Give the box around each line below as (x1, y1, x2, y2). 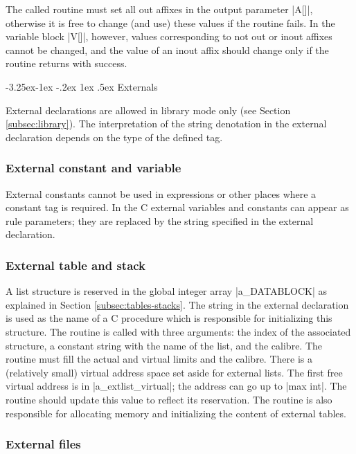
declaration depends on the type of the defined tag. (6, 129, 223, 144)
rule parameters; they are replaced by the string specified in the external (6, 213, 314, 228)
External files (6, 435, 81, 453)
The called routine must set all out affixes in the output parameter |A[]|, (6, 2, 313, 16)
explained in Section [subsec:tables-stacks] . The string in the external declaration (6, 297, 349, 311)
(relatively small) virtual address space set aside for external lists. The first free (6, 365, 343, 379)
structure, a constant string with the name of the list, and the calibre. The (6, 338, 323, 352)
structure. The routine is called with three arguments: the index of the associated (6, 324, 351, 338)
